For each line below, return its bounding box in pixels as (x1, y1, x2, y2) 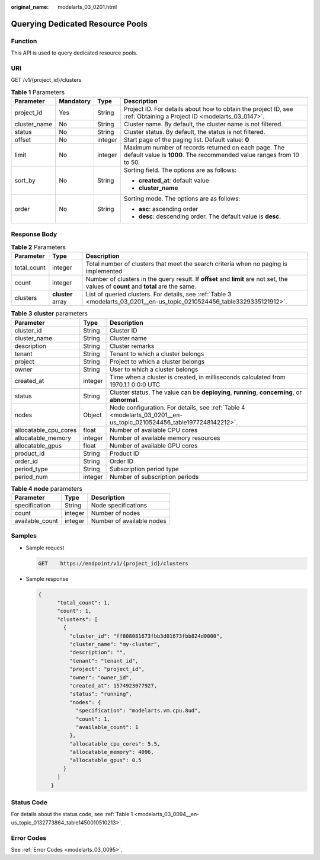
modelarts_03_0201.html (57, 4, 117, 10)
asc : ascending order (138, 205, 199, 213)
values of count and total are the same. (85, 282, 197, 290)
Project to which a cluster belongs (110, 357, 205, 366)
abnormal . (110, 395, 139, 404)
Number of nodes (91, 509, 140, 517)
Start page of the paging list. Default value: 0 (123, 136, 249, 144)
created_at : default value (138, 177, 210, 185)
